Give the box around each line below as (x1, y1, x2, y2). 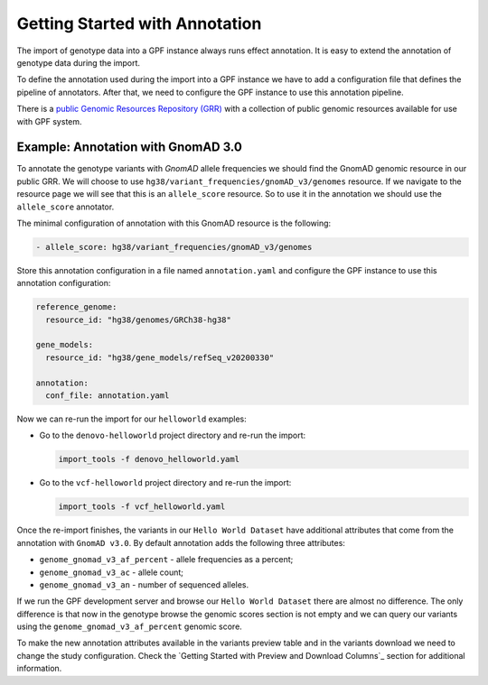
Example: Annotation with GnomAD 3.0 (16, 140, 243, 155)
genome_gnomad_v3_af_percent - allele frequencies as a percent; (39, 554, 294, 565)
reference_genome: (35, 302, 117, 312)
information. (16, 663, 62, 674)
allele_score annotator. (16, 201, 115, 212)
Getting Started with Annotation (16, 14, 262, 33)
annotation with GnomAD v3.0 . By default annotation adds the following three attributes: (16, 537, 345, 548)
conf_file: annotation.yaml (45, 391, 170, 401)
